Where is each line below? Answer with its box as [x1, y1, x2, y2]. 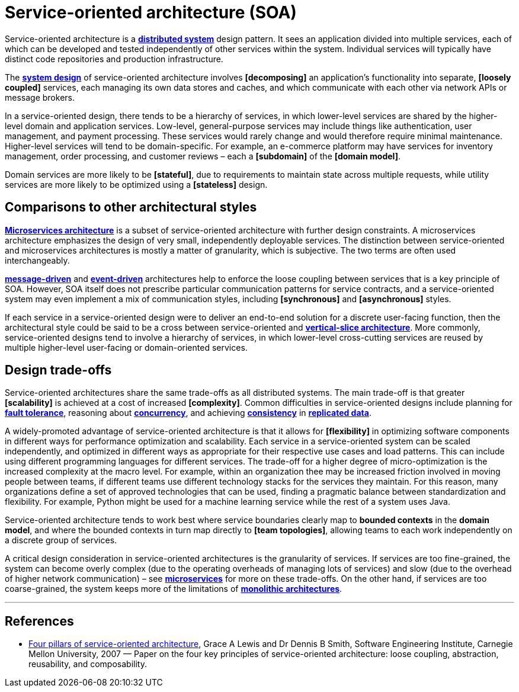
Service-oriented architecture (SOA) [5, 2, 297, 23]
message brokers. [5, 92, 75, 102]
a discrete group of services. [5, 535, 117, 546]
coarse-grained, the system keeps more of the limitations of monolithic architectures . [5, 584, 342, 594]
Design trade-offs [5, 363, 112, 378]
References [5, 613, 74, 629]
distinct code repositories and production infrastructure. [5, 53, 223, 64]
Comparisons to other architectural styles [5, 200, 257, 215]
